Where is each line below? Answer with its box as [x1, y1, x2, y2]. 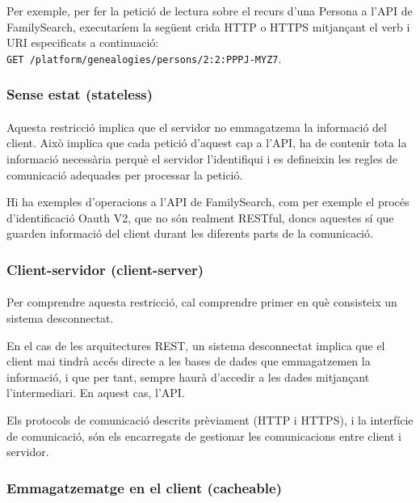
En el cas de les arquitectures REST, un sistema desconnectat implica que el [6, 336, 385, 353]
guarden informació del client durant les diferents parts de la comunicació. [6, 225, 373, 242]
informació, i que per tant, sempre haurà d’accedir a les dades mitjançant [6, 368, 370, 385]
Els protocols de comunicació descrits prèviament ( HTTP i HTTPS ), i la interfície [6, 412, 414, 429]
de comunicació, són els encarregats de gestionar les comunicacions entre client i [6, 427, 401, 444]
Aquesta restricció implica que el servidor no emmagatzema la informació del [6, 118, 387, 135]
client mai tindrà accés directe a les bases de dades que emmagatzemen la [6, 353, 371, 370]
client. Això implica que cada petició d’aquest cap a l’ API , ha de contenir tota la [6, 134, 407, 151]
